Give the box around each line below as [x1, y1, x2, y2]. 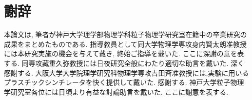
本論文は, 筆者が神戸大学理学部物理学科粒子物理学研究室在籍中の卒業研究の [4, 29, 247, 40]
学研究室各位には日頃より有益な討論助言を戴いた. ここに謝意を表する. [4, 86, 229, 97]
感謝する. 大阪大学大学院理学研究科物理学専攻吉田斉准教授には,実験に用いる [4, 67, 249, 78]
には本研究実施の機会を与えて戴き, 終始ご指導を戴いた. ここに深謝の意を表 [4, 48, 244, 59]
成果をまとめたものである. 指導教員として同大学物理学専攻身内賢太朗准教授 [4, 39, 247, 49]
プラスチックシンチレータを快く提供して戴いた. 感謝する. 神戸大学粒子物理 [4, 77, 244, 87]
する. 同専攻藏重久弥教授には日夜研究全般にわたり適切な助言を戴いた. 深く [4, 58, 245, 68]
